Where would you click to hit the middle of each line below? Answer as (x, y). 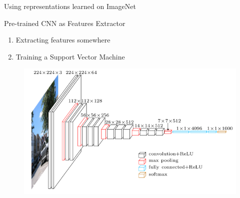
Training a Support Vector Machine (70, 56)
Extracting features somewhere (63, 40)
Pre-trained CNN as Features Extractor (65, 23)
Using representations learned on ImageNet (70, 6)
